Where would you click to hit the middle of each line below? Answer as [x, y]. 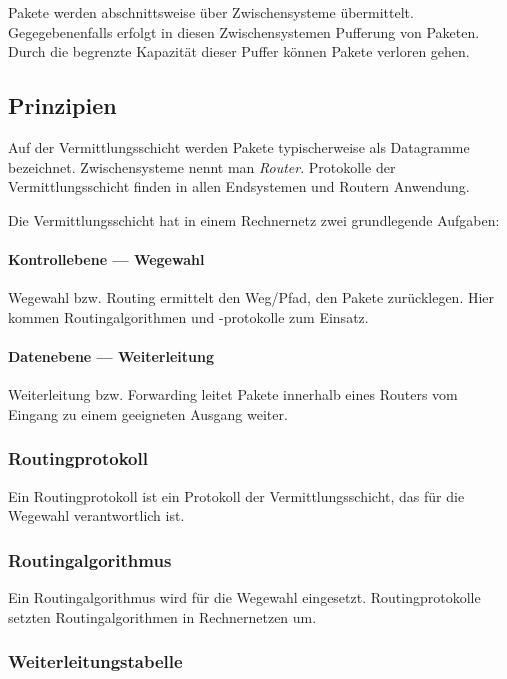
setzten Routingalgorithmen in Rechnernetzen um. [162, 616]
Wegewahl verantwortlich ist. [96, 515]
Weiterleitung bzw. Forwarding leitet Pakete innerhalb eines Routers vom [233, 394]
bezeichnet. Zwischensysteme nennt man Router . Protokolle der [202, 166]
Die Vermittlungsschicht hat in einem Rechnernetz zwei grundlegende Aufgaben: [254, 219]
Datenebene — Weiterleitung [111, 355]
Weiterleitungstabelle [95, 661]
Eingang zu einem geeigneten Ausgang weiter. [148, 413]
